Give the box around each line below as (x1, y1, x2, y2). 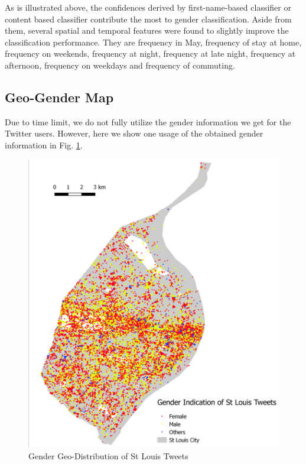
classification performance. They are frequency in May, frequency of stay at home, (5, 35, 302, 48)
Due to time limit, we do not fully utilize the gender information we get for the (5, 115, 291, 128)
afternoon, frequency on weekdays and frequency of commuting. (5, 59, 235, 71)
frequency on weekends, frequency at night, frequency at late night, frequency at (5, 47, 296, 60)
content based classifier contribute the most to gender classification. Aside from (5, 12, 292, 25)
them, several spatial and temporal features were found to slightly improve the (5, 24, 289, 37)
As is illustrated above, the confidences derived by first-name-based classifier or (5, 1, 291, 13)
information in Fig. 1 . (5, 138, 83, 151)
